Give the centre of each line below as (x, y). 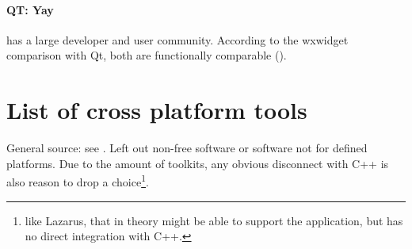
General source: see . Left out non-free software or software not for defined (187, 148)
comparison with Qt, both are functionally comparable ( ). (147, 55)
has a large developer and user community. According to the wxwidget (177, 39)
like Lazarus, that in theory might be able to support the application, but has (214, 220)
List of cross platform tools (157, 110)
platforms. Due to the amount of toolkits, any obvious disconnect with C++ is (198, 163)
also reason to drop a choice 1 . (78, 180)
